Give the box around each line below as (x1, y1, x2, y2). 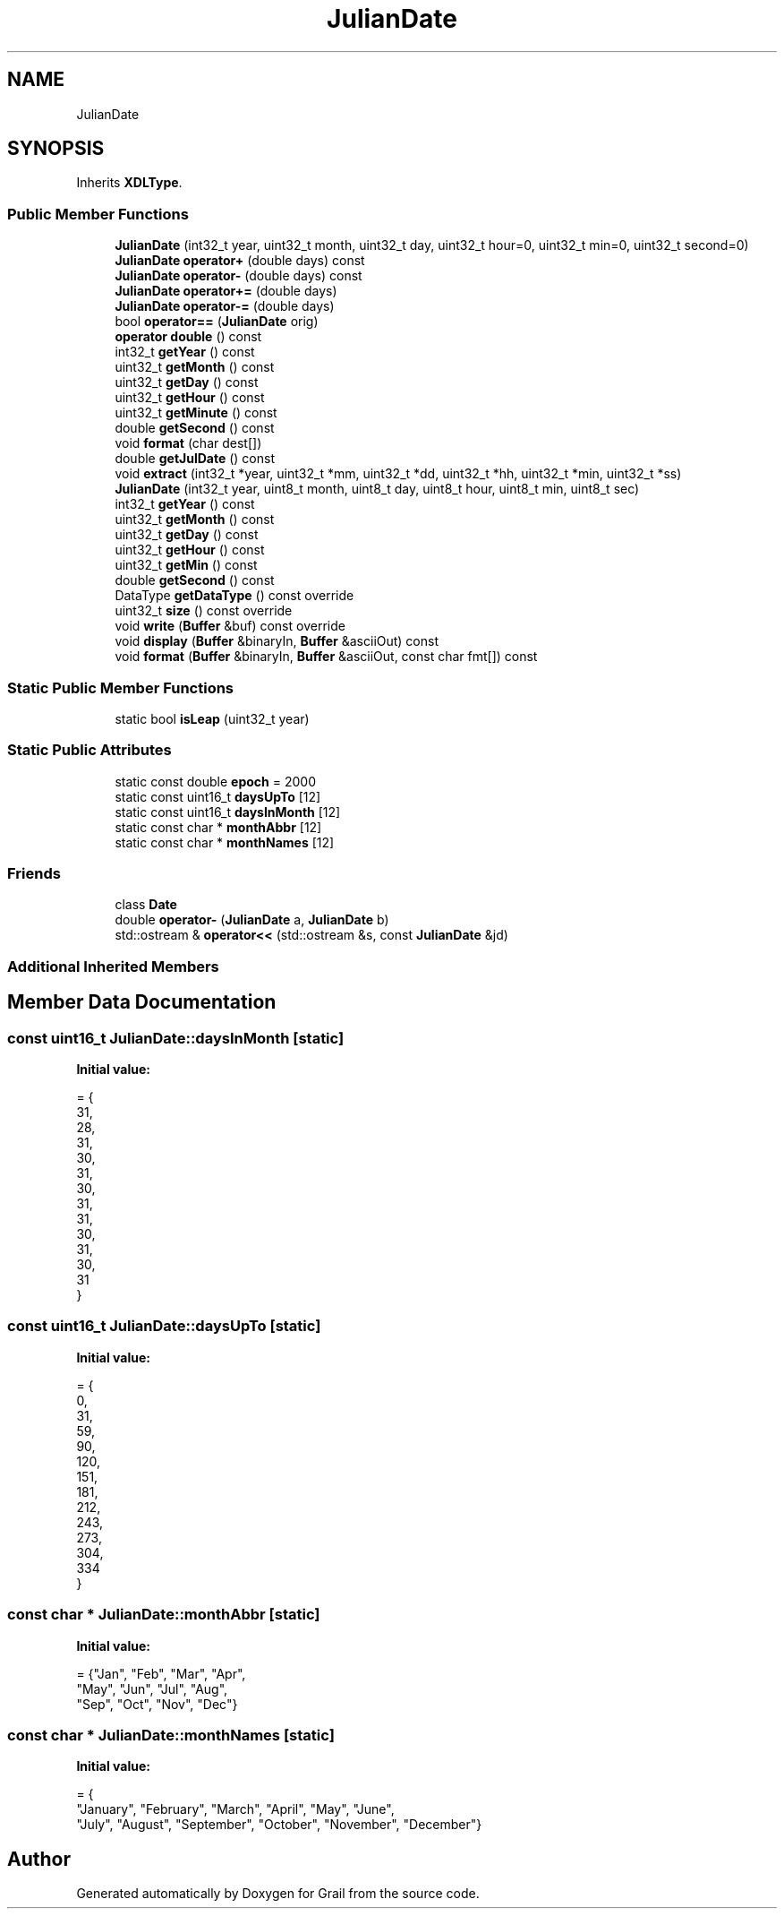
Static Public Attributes (7, 741, 172, 760)
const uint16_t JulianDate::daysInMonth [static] (7, 1028, 345, 1047)
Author (7, 1847, 71, 1870)
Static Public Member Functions (7, 678, 234, 697)
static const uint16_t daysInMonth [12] (115, 803, 341, 820)
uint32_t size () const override (115, 603, 293, 619)
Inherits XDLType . (76, 175, 183, 191)
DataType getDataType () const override (115, 588, 354, 604)
